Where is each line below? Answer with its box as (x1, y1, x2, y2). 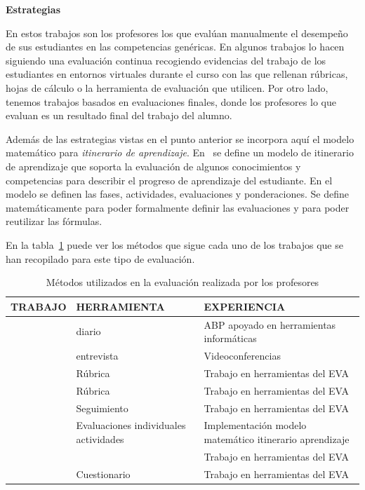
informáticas (204, 331, 257, 346)
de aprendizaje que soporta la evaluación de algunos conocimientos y (6, 158, 301, 173)
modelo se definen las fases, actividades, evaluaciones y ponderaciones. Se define (6, 186, 349, 201)
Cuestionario (76, 466, 131, 481)
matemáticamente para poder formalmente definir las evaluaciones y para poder (6, 200, 350, 215)
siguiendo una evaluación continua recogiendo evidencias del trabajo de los (6, 53, 326, 67)
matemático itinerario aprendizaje (204, 431, 350, 446)
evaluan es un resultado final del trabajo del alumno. (6, 108, 232, 123)
